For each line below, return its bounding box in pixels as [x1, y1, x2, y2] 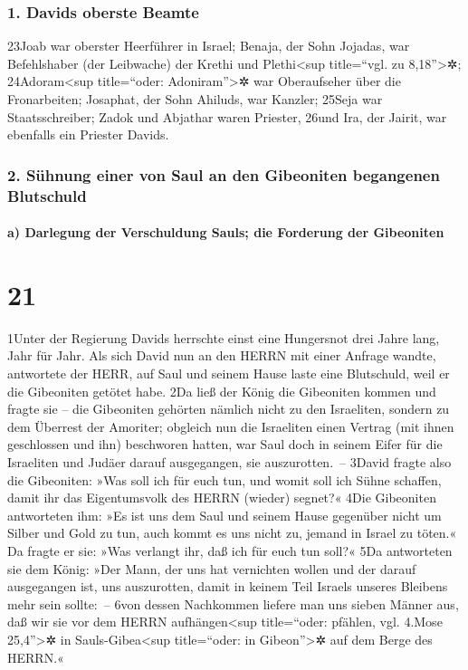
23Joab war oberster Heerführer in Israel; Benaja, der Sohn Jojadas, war [7, 36, 410, 55]
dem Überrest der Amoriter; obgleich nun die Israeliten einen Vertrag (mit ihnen [7, 416, 454, 435]
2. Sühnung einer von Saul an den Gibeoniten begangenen [7, 163, 440, 186]
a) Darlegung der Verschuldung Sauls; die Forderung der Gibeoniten [7, 223, 444, 242]
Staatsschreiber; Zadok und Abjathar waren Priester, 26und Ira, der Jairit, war [7, 107, 447, 126]
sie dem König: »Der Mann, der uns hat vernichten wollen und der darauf [7, 559, 416, 578]
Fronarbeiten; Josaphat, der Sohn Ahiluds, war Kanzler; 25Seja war [7, 90, 383, 108]
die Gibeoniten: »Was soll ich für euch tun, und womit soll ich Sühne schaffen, [7, 470, 442, 489]
